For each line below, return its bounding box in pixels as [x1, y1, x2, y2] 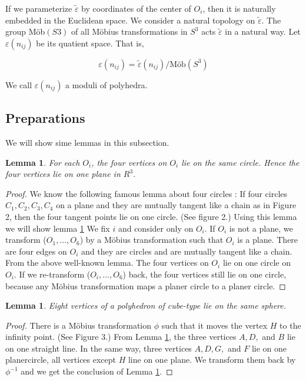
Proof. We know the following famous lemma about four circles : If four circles [5, 187, 288, 199]
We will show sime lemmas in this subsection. [5, 136, 169, 148]
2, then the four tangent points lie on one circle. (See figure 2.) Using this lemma [5, 210, 297, 222]
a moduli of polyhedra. [65, 78, 148, 91]
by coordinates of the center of [81, 2, 191, 14]
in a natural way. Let [225, 25, 301, 38]
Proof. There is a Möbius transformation [5, 319, 152, 331]
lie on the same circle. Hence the [181, 156, 300, 168]
